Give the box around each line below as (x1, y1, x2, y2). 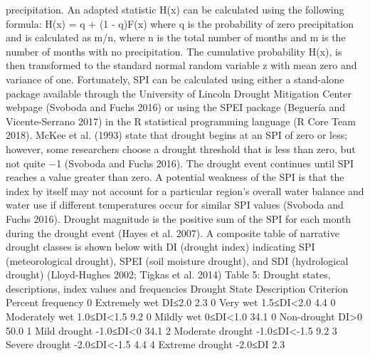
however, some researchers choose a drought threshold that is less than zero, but (6, 141, 356, 156)
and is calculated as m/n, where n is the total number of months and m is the (6, 30, 346, 45)
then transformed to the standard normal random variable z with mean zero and (6, 58, 357, 73)
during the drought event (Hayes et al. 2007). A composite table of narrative (6, 225, 339, 240)
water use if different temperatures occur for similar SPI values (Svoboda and (6, 197, 344, 212)
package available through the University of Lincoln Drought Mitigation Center (6, 85, 351, 100)
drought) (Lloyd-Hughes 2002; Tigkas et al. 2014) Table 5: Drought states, (6, 267, 331, 282)
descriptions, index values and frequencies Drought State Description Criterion (6, 281, 349, 295)
